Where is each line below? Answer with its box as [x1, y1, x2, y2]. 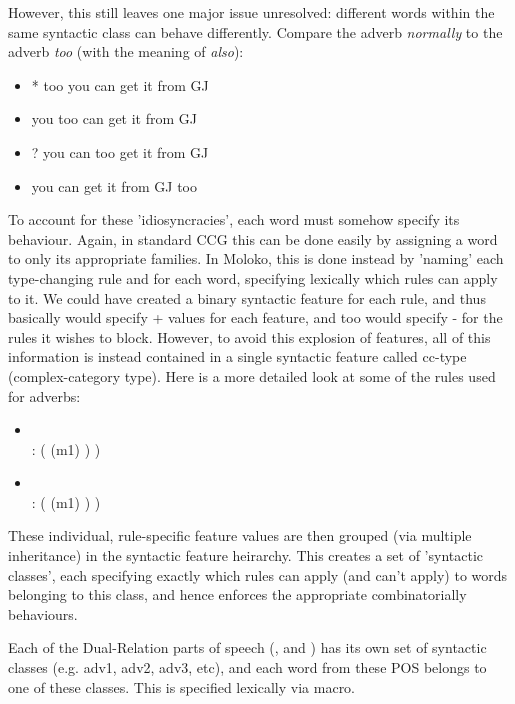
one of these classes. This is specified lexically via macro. [8, 676, 356, 697]
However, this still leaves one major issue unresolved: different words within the [8, 2, 495, 22]
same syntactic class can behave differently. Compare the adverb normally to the [8, 21, 503, 42]
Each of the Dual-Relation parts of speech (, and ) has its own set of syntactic [8, 637, 487, 658]
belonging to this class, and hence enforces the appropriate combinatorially [8, 584, 467, 605]
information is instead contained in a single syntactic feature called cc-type [8, 346, 467, 367]
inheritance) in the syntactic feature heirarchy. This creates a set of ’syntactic [8, 545, 483, 566]
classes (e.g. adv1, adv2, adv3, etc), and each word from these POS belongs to [8, 657, 487, 678]
